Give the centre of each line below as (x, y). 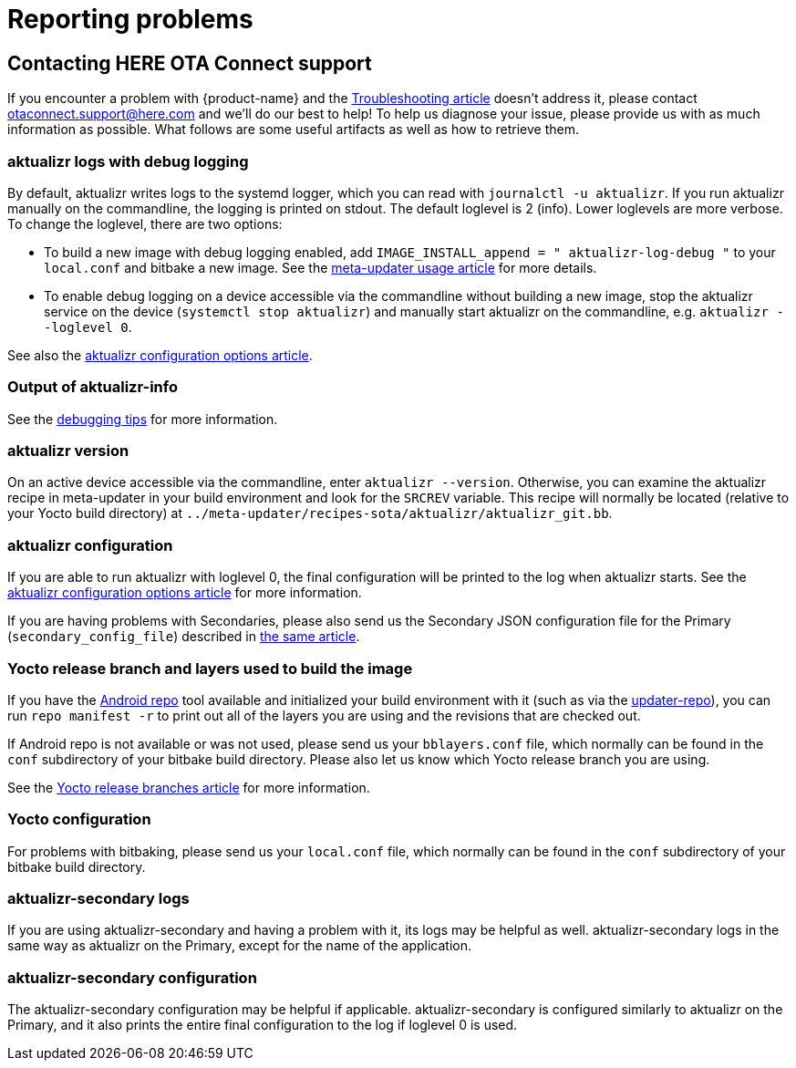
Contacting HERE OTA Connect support (190, 63)
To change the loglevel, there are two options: (145, 223)
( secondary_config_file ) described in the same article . (184, 637)
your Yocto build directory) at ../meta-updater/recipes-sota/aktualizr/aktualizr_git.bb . (310, 513)
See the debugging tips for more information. (143, 419)
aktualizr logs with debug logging (128, 161)
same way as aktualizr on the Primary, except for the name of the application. (240, 946)
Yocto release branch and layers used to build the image (210, 668)
